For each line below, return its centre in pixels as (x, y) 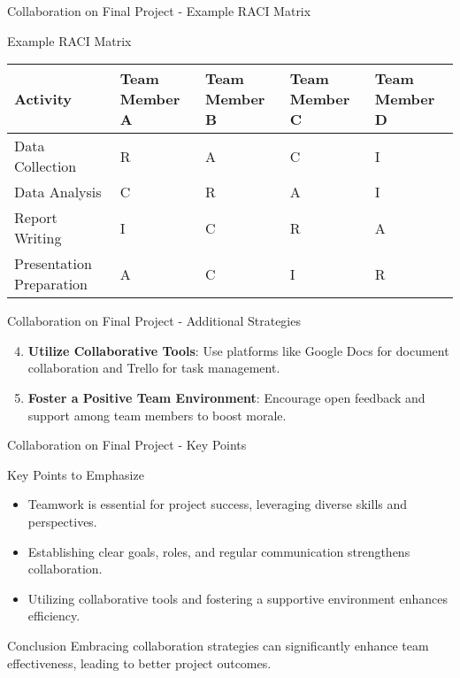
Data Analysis (58, 192)
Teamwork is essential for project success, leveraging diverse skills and (218, 504)
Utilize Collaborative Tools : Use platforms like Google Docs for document (238, 350)
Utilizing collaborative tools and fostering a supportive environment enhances (238, 598)
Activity (43, 99)
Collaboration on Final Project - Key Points (127, 445)
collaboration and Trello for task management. (154, 368)
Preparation (51, 284)
